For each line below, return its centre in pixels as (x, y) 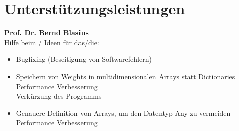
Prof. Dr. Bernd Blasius (46, 32)
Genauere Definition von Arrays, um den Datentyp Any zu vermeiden (123, 113)
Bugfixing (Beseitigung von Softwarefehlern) (84, 59)
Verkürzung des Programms (59, 96)
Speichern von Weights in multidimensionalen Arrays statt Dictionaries (126, 76)
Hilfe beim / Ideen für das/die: (52, 42)
